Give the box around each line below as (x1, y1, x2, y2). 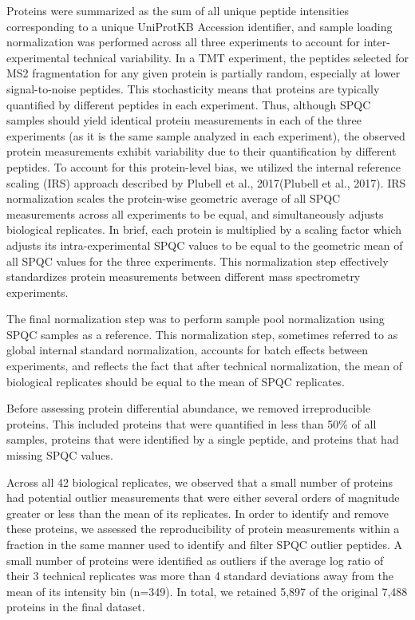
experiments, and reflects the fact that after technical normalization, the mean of (6, 357, 403, 374)
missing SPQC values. (6, 447, 113, 464)
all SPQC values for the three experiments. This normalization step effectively (6, 252, 389, 269)
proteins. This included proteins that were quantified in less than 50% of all (6, 415, 377, 432)
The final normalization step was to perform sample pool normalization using (6, 310, 385, 327)
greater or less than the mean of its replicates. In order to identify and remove (6, 504, 389, 521)
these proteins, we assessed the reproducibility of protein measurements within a (6, 520, 400, 537)
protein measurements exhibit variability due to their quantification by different (6, 143, 397, 160)
